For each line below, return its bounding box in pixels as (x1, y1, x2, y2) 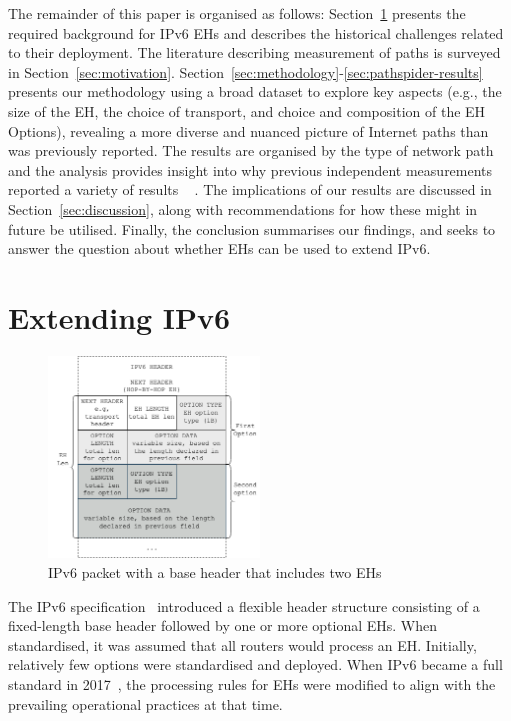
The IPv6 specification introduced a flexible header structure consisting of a (8, 595, 480, 616)
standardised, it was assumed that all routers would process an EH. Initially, (8, 634, 477, 655)
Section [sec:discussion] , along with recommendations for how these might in (8, 198, 478, 219)
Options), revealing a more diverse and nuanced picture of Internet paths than (8, 120, 489, 141)
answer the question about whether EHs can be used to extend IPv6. (8, 238, 431, 259)
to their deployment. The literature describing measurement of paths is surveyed (8, 42, 501, 63)
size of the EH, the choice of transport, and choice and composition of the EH (8, 100, 486, 121)
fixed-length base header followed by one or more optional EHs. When (8, 615, 438, 636)
